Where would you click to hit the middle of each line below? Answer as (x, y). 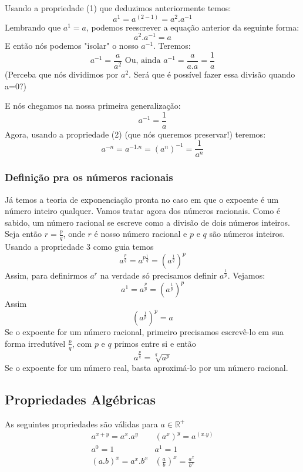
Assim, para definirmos (46, 275)
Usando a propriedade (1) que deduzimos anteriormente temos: (118, 8)
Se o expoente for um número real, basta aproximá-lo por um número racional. (147, 367)
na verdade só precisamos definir (159, 275)
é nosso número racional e (141, 234)
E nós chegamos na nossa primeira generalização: (93, 106)
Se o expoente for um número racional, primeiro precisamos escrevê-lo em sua (144, 332)
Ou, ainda (143, 61)
